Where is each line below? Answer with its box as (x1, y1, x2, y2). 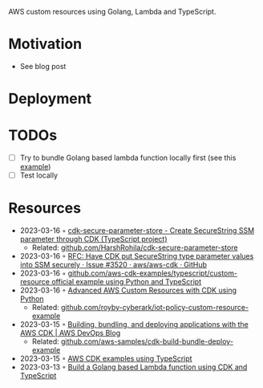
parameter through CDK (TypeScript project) (19, 235, 168, 244)
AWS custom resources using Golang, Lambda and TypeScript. (8, 7, 216, 16)
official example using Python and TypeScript (51, 277, 202, 287)
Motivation (8, 35, 83, 53)
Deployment (8, 90, 92, 108)
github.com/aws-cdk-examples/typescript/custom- (67, 268, 238, 278)
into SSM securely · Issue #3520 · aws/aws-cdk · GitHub (19, 260, 207, 270)
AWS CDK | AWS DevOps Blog (19, 329, 121, 338)
